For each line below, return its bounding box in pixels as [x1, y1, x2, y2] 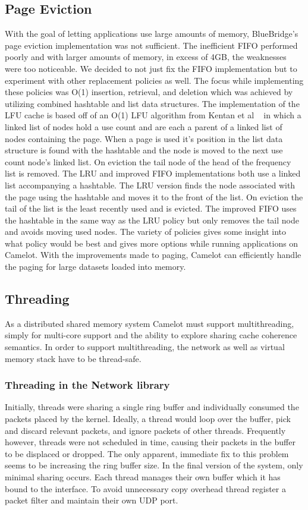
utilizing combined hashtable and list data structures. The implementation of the [5, 97, 300, 109]
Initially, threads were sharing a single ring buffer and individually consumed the [5, 401, 299, 413]
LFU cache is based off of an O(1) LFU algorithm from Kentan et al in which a [5, 109, 301, 121]
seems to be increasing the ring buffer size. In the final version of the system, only [5, 459, 303, 471]
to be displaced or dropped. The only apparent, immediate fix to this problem [5, 447, 289, 459]
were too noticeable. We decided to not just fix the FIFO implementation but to [5, 62, 297, 74]
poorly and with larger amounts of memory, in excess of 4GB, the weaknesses [5, 51, 287, 63]
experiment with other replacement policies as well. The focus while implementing [5, 74, 304, 86]
